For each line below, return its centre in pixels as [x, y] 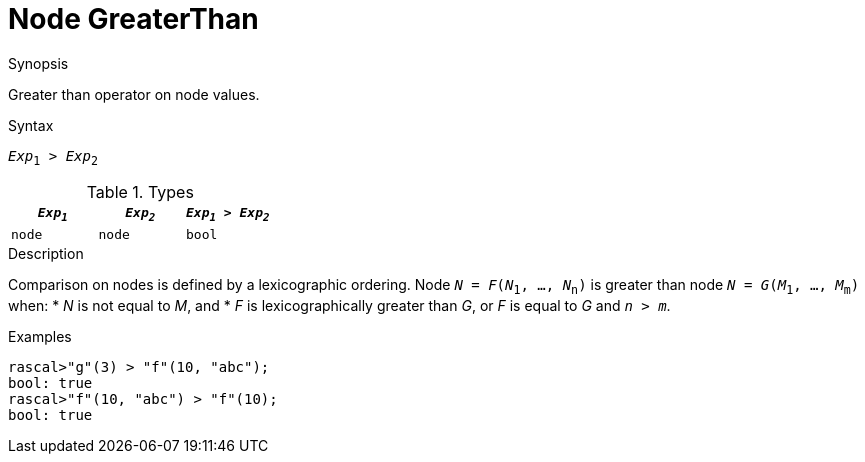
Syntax [31, 125]
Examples [40, 336]
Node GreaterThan [133, 19]
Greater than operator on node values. [134, 94]
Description [46, 254]
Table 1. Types [140, 191]
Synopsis [38, 63]
